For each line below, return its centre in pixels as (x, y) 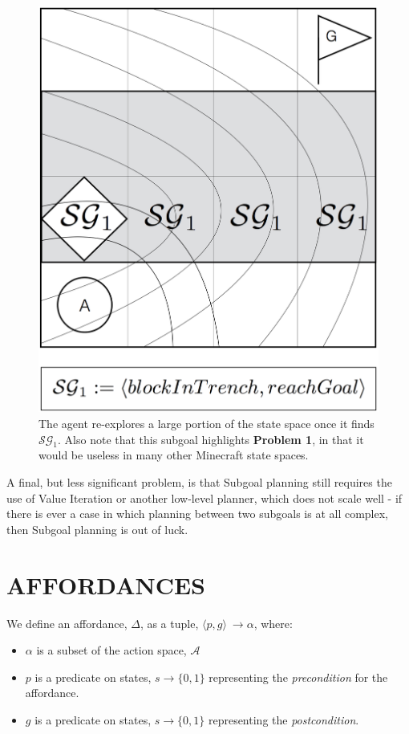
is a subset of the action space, (111, 650)
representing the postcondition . (283, 719)
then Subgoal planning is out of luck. (97, 529)
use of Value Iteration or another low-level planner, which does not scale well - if (204, 497)
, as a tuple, (169, 623)
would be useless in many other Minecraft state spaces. (174, 455)
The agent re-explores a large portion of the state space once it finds (207, 424)
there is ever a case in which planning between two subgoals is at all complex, (198, 514)
